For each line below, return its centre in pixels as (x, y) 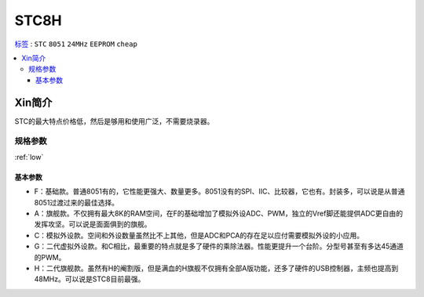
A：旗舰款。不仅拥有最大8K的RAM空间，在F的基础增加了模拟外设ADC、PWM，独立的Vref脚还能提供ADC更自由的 (219, 213)
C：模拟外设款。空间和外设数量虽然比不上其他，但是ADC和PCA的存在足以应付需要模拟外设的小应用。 (199, 235)
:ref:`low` (29, 157)
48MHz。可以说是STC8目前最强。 (90, 279)
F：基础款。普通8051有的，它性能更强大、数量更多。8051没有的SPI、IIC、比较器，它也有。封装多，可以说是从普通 (219, 191)
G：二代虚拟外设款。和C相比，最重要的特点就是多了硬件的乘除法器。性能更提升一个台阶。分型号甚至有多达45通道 (219, 246)
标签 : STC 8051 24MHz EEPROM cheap (76, 44)
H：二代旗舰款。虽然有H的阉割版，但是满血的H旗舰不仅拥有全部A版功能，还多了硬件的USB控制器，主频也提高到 (216, 268)
